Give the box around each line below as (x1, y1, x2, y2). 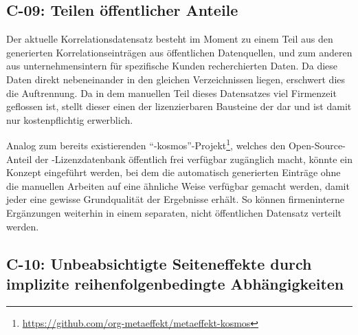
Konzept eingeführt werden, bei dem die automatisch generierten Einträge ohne (6, 165, 341, 180)
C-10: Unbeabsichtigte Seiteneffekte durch (6, 252, 312, 274)
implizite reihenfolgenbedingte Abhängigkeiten (6, 272, 344, 294)
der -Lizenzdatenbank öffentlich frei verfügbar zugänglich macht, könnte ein (34, 151, 353, 166)
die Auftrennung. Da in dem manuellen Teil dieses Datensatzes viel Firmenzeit (6, 85, 337, 100)
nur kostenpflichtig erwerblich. (6, 112, 133, 127)
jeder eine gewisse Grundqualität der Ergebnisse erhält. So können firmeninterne (6, 192, 345, 206)
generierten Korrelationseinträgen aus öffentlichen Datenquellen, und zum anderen (6, 45, 353, 59)
